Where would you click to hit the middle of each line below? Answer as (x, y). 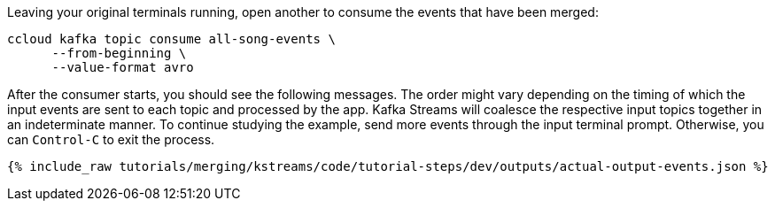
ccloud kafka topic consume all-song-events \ (171, 39)
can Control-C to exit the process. (111, 139)
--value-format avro (123, 67)
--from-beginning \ (119, 53)
